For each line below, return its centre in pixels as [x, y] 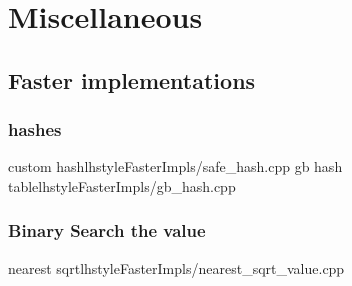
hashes [35, 129]
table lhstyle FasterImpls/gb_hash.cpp [122, 185]
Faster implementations [132, 79]
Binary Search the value [107, 230]
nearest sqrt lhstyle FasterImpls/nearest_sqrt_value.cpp [176, 267]
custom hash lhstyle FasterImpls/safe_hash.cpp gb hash [175, 166]
